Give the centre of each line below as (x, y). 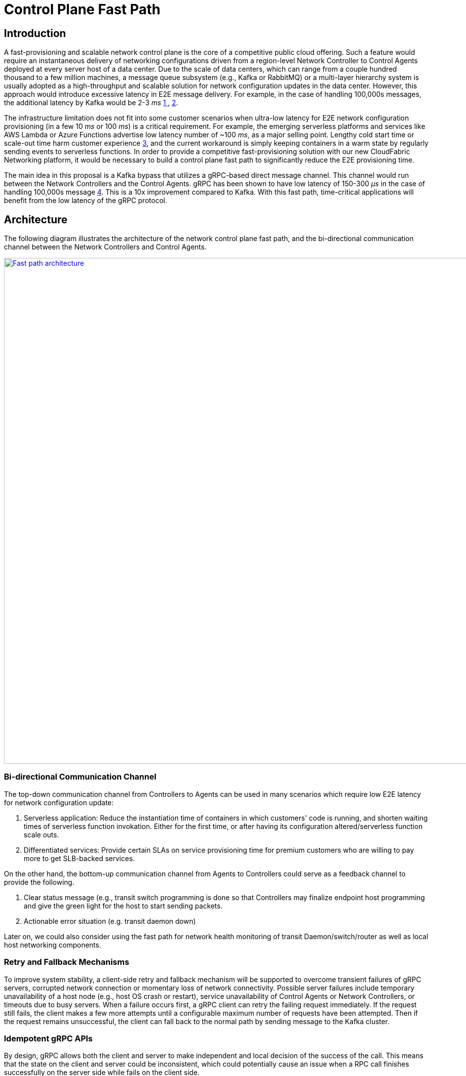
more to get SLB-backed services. (79, 858)
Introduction (35, 33)
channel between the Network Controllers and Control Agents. (105, 247)
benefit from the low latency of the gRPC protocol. (86, 201)
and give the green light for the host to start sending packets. (123, 906)
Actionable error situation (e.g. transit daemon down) (110, 921)
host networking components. (53, 945)
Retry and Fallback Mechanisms (67, 962)
